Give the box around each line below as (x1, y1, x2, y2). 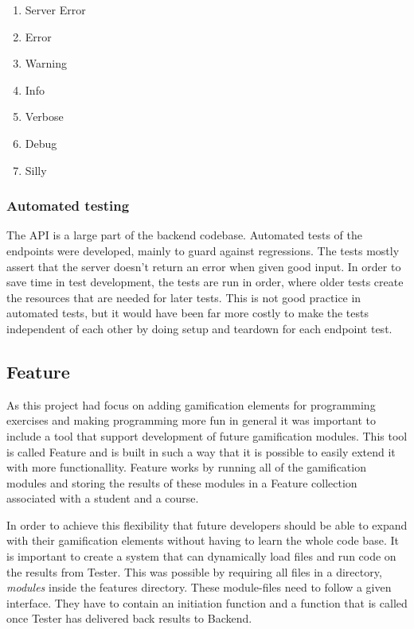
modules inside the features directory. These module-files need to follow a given (6, 579, 392, 596)
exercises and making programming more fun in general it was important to (6, 412, 377, 429)
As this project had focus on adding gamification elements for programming (6, 396, 376, 413)
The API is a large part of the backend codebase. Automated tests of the (6, 227, 362, 243)
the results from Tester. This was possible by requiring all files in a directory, (6, 563, 382, 580)
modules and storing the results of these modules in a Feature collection (6, 474, 357, 491)
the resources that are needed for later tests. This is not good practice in (6, 289, 361, 305)
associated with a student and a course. (6, 490, 199, 507)
